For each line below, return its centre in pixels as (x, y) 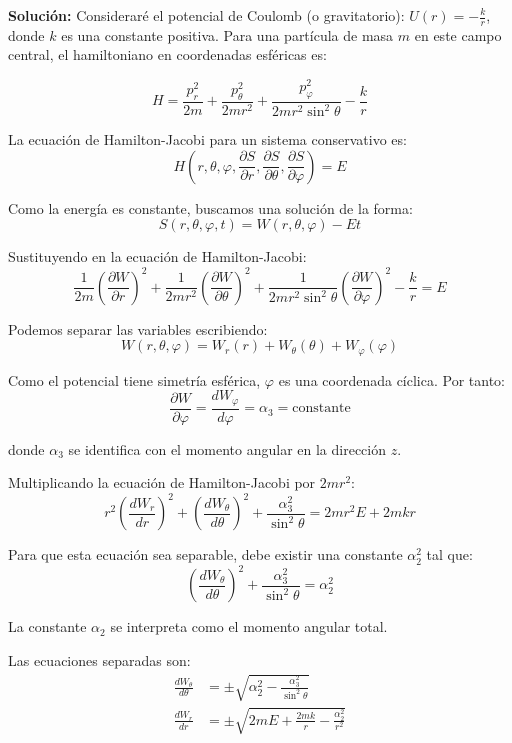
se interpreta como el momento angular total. (249, 626)
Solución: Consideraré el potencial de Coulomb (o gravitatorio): (206, 15)
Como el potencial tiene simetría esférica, (134, 379)
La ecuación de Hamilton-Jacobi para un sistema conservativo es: (207, 139)
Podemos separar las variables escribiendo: (138, 328)
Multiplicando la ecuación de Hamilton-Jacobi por (162, 482)
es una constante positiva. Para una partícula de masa (227, 34)
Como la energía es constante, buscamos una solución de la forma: (210, 207)
